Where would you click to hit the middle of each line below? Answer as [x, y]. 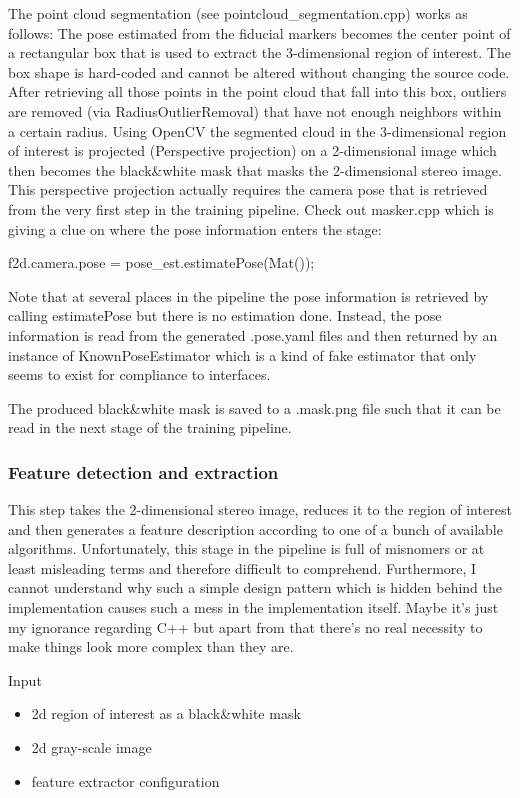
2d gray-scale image [91, 747]
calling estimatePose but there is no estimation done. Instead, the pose [225, 315]
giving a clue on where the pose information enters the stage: [195, 228]
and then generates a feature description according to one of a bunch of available [255, 528]
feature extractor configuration [125, 780]
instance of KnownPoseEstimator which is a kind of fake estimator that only [242, 354]
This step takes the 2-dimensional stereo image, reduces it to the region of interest [260, 509]
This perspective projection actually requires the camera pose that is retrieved [248, 189]
